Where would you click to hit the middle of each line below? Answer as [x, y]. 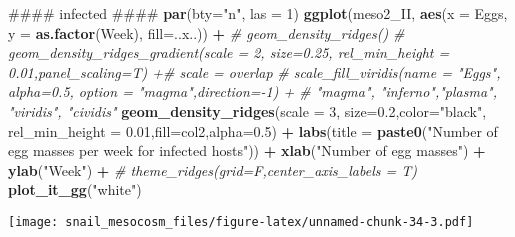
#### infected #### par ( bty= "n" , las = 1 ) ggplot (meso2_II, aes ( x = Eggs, [258, 13]
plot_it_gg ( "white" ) [75, 189]
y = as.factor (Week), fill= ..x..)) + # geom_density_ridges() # [206, 32]
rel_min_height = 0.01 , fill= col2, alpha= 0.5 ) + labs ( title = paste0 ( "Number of [253, 130]
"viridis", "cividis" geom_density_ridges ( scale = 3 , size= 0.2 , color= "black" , [247, 110]
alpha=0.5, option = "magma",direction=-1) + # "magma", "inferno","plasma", [253, 91]
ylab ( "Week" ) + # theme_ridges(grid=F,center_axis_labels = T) [212, 169]
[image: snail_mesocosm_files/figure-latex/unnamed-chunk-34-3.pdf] [241, 221]
